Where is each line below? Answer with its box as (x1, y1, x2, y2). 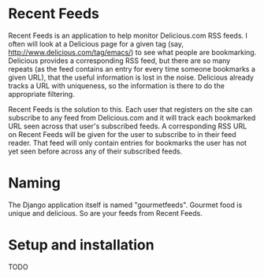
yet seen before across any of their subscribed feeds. (8, 146, 183, 156)
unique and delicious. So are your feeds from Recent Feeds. (8, 208, 203, 217)
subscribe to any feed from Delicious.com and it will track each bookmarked (8, 113, 256, 122)
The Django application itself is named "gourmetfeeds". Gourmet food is (8, 200, 243, 209)
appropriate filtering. (8, 89, 75, 98)
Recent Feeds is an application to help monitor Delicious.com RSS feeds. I (8, 31, 248, 40)
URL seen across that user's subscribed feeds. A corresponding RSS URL (8, 121, 247, 131)
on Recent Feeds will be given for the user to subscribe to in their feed (8, 129, 236, 139)
